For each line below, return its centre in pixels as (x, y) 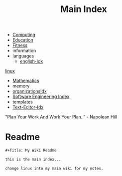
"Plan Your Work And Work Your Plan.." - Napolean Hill (61, 117)
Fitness (20, 45)
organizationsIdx (29, 91)
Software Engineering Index (41, 96)
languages (23, 56)
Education (23, 40)
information (24, 50)
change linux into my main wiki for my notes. (54, 168)
